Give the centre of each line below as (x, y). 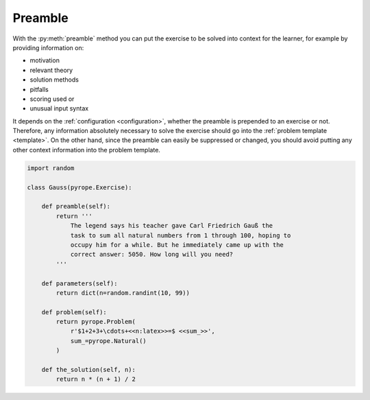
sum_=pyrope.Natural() (108, 341)
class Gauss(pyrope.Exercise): (80, 187)
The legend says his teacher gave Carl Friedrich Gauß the (172, 226)
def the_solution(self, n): (89, 370)
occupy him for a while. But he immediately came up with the (177, 245)
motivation (45, 60)
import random (51, 168)
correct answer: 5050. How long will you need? (152, 255)
